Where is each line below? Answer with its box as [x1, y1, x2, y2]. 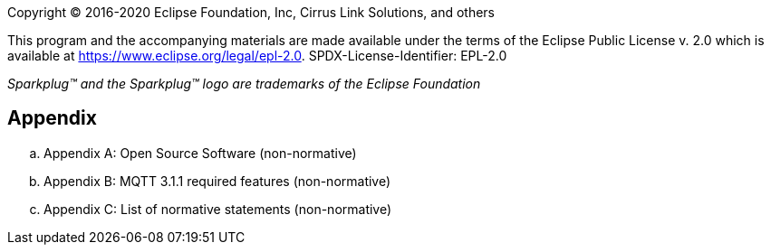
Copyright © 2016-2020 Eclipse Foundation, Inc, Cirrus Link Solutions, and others [7, 5, 495, 20]
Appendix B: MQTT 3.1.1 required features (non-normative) [43, 173, 391, 189]
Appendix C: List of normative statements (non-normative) [43, 201, 392, 217]
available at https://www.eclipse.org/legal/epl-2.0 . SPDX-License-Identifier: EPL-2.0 [7, 48, 507, 63]
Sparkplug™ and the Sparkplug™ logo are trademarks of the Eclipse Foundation [7, 76, 481, 91]
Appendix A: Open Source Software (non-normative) [43, 145, 357, 161]
